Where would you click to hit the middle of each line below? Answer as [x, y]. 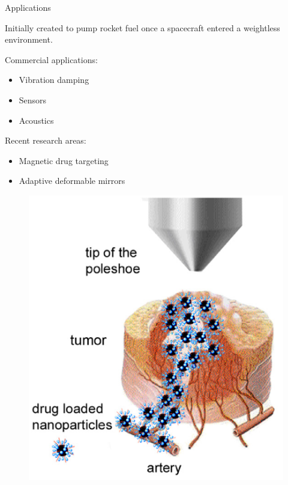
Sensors [33, 99]
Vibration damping [54, 80]
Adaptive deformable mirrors [72, 181]
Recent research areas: [46, 140]
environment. [29, 39]
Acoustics [36, 120]
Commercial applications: [51, 59]
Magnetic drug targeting [64, 160]
